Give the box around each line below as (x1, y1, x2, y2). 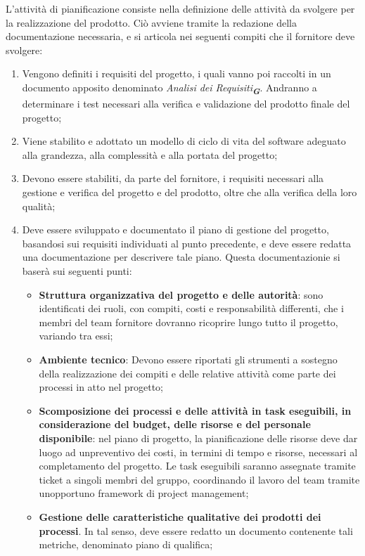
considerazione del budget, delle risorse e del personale (39, 417, 311, 432)
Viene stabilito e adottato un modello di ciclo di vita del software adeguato (22, 134, 346, 148)
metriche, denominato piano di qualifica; (39, 537, 213, 552)
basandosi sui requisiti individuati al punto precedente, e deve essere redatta (22, 235, 352, 250)
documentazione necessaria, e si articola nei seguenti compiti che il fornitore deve (6, 29, 355, 44)
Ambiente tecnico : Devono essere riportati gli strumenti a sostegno (39, 352, 338, 366)
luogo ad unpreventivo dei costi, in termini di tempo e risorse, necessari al (39, 444, 358, 459)
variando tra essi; (39, 328, 113, 343)
